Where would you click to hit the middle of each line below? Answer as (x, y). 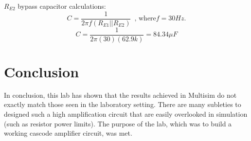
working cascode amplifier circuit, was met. (68, 133)
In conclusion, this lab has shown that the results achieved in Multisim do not (120, 95)
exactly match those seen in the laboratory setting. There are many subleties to (123, 104)
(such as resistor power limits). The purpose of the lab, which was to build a (118, 123)
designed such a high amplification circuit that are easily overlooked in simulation (126, 114)
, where (145, 19)
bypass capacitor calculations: (62, 6)
